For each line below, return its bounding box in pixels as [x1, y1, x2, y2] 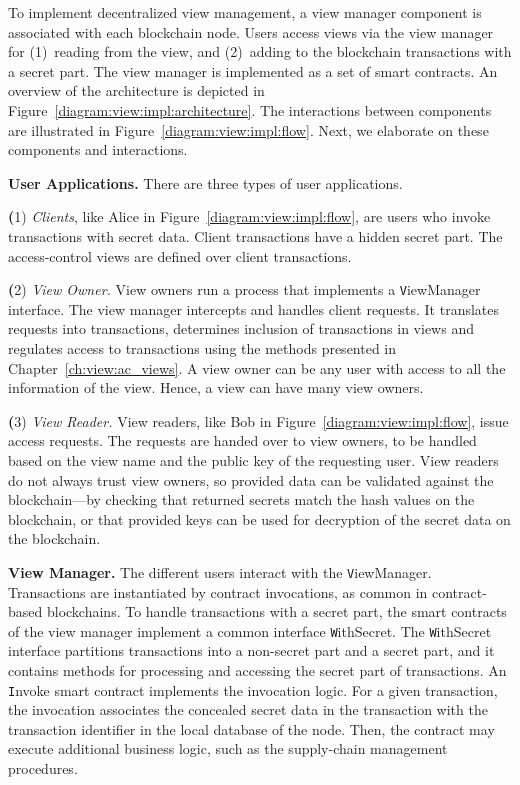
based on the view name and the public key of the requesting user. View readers [8, 449, 499, 470]
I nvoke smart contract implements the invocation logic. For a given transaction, [8, 679, 498, 700]
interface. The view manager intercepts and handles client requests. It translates [8, 298, 500, 319]
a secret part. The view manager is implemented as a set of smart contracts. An [8, 60, 498, 81]
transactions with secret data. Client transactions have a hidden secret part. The [8, 225, 503, 246]
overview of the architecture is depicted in [8, 80, 265, 101]
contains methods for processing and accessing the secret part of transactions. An [8, 660, 507, 680]
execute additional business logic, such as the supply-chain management [8, 738, 448, 759]
